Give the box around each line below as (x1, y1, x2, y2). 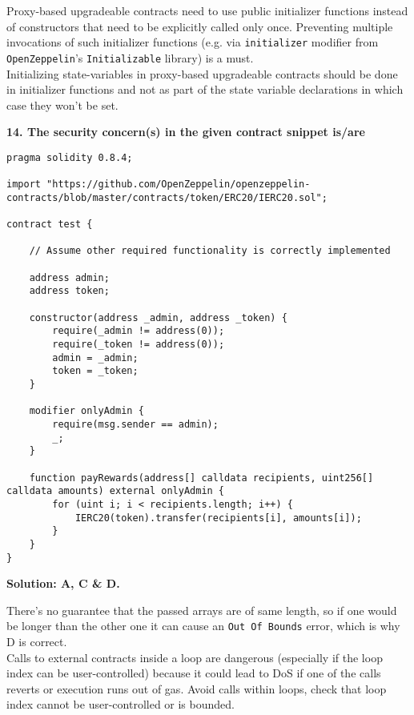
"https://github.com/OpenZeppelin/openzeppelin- (46, 179, 311, 191)
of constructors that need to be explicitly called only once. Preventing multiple (6, 18, 393, 34)
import (6, 179, 41, 191)
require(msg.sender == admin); (52, 419, 219, 430)
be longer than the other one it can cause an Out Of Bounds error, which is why (6, 617, 400, 634)
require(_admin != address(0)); (52, 325, 225, 337)
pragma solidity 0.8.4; (6, 151, 133, 163)
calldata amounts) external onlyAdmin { (6, 485, 225, 497)
